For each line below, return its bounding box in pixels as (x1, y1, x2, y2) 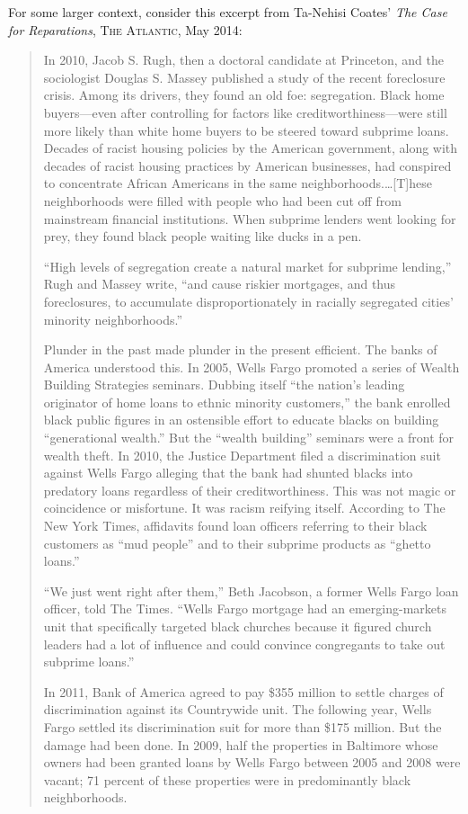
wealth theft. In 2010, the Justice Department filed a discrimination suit (43, 445, 441, 464)
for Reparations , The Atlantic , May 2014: (8, 20, 243, 39)
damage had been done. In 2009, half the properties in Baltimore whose (43, 735, 438, 754)
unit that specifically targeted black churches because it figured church (43, 617, 432, 635)
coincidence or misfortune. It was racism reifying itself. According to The (43, 498, 446, 517)
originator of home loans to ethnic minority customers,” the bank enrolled (43, 392, 451, 411)
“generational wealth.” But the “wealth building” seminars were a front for (43, 428, 455, 447)
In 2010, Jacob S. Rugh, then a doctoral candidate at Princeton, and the (43, 50, 444, 69)
